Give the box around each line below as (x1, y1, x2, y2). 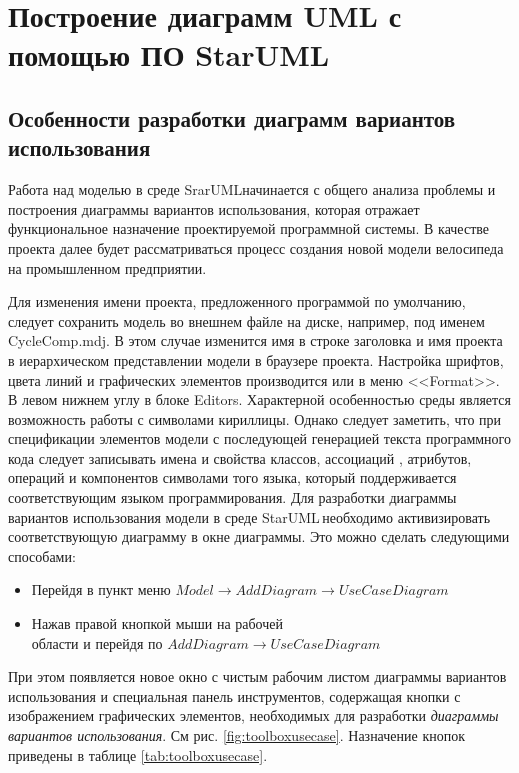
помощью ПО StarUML (8, 34, 330, 75)
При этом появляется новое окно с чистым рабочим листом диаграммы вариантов (8, 666, 507, 687)
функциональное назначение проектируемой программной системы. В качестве (8, 218, 490, 239)
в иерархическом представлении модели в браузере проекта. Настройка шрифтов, (8, 349, 504, 370)
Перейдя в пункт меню (31, 579, 171, 600)
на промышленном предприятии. (8, 257, 207, 278)
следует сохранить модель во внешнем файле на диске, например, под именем (8, 310, 485, 331)
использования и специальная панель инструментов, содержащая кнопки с (8, 685, 461, 706)
